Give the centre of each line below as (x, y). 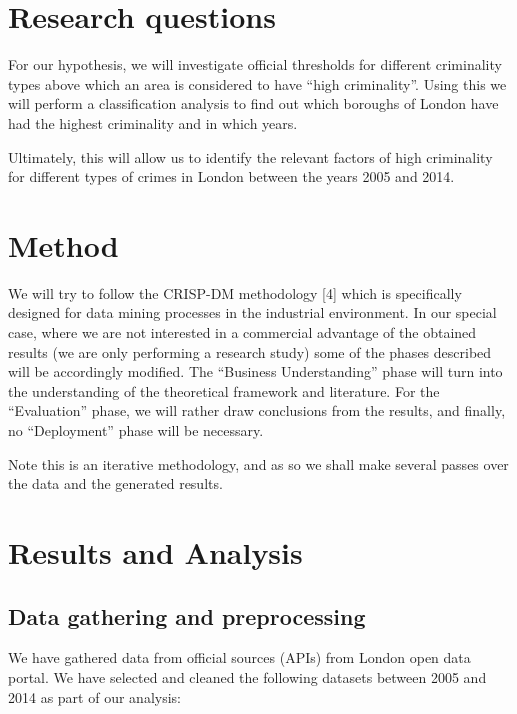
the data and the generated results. (115, 483)
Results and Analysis (155, 551)
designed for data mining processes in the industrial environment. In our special (252, 312)
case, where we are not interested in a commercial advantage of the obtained (242, 332)
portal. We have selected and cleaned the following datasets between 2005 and (247, 676)
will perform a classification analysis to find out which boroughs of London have (253, 103)
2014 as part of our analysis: (94, 696)
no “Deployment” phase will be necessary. (136, 429)
